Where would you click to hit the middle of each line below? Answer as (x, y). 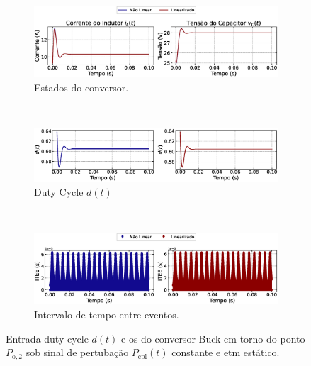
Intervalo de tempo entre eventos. (107, 314)
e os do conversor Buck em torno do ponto (213, 338)
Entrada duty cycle (47, 338)
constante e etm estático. (226, 352)
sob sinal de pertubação (77, 352)
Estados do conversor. (81, 88)
